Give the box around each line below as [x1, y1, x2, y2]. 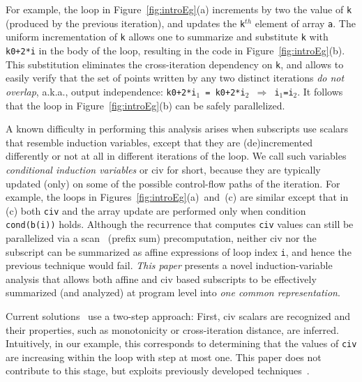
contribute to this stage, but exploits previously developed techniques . [6, 363, 310, 378]
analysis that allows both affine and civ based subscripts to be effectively [6, 271, 317, 286]
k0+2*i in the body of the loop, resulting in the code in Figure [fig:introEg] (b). [6, 43, 345, 57]
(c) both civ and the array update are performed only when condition [6, 203, 306, 217]
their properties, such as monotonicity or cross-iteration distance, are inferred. [6, 322, 339, 337]
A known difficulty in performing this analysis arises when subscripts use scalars [6, 121, 349, 136]
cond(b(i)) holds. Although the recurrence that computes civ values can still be [6, 217, 354, 231]
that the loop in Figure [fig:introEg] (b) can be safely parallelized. [6, 98, 285, 112]
